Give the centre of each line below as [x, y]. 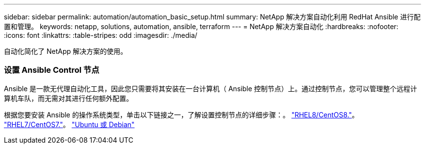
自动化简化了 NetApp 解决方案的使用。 [65, 51]
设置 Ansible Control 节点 [52, 70]
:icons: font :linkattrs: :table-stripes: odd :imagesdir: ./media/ [101, 35]
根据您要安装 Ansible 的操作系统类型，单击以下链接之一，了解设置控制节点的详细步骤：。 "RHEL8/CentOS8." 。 [181, 115]
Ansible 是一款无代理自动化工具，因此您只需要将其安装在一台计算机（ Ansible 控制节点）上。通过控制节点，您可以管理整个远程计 [211, 88]
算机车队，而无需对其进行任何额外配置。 [68, 98]
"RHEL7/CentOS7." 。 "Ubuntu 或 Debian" [69, 124]
